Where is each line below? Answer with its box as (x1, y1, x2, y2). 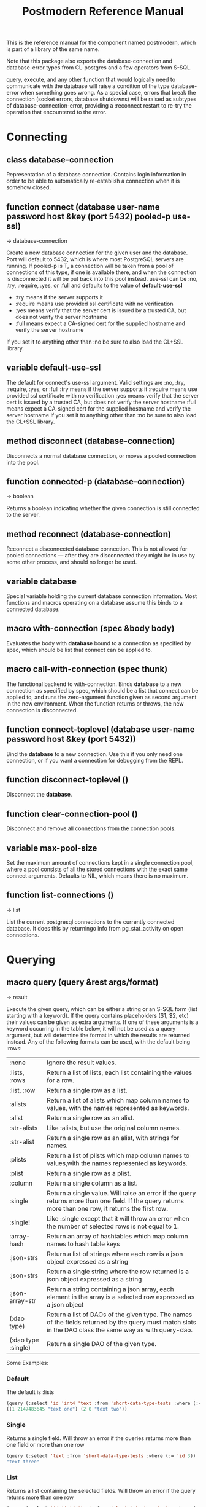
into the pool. (6, 458, 40, 466)
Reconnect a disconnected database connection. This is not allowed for (6, 545, 188, 553)
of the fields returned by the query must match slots (47, 1318, 197, 1326)
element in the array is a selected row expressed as (47, 1293, 195, 1301)
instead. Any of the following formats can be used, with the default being (6, 1037, 191, 1045)
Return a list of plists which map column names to (47, 1151, 190, 1160)
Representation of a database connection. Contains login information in (6, 171, 186, 178)
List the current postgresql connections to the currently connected (6, 918, 175, 926)
